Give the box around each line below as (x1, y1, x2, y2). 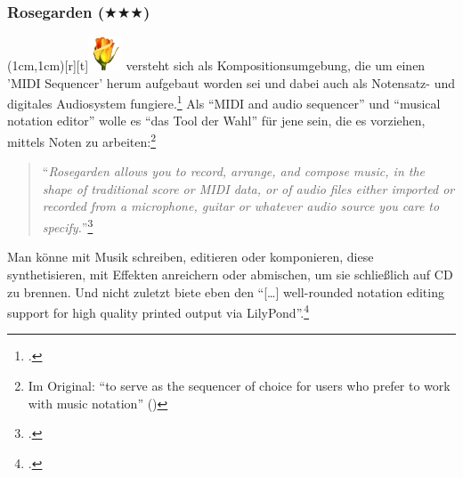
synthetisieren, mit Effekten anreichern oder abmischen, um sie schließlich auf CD (7, 264, 453, 283)
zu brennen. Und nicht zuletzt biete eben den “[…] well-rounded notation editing (7, 282, 444, 301)
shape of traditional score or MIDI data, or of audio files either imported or (42, 179, 455, 198)
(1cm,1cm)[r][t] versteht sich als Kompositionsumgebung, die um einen (7, 56, 426, 74)
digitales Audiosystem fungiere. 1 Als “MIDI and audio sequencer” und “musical (7, 92, 441, 112)
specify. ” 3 (42, 215, 93, 236)
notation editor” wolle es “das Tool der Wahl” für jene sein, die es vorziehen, (7, 111, 426, 130)
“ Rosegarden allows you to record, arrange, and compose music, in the (42, 162, 426, 181)
